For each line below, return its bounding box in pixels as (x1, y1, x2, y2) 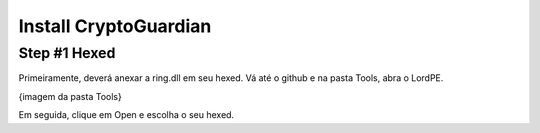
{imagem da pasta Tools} (18, 90, 122, 102)
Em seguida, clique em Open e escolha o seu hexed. (18, 109, 235, 121)
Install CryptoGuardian (18, 15, 212, 37)
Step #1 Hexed (18, 44, 116, 62)
